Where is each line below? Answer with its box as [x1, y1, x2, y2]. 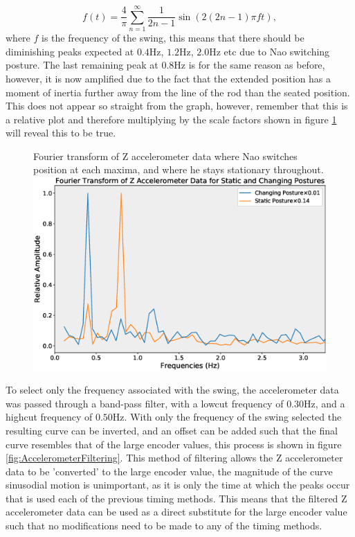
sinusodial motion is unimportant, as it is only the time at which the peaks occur [6, 477, 350, 492]
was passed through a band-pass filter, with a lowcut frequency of [6, 396, 284, 410]
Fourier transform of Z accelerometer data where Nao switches [33, 148, 298, 163]
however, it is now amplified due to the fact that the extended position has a [6, 71, 331, 85]
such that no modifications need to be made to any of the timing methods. [6, 518, 322, 533]
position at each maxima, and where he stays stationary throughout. [33, 162, 324, 177]
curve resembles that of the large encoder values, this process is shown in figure [6, 437, 342, 451]
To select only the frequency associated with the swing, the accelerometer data [6, 382, 339, 397]
